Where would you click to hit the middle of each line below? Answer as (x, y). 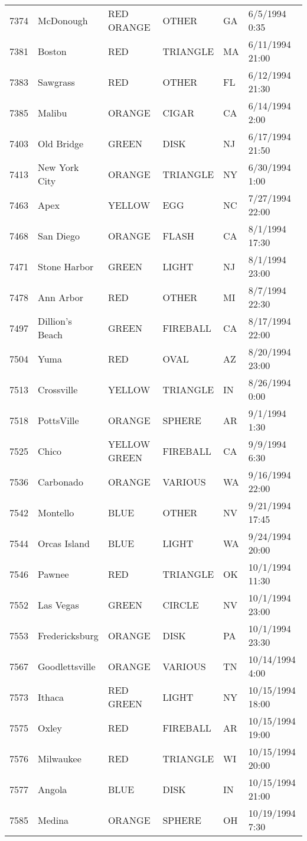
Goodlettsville (67, 666)
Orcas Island (64, 543)
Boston (52, 51)
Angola (53, 789)
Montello (56, 512)
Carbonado (61, 481)
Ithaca (51, 697)
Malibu (53, 112)
